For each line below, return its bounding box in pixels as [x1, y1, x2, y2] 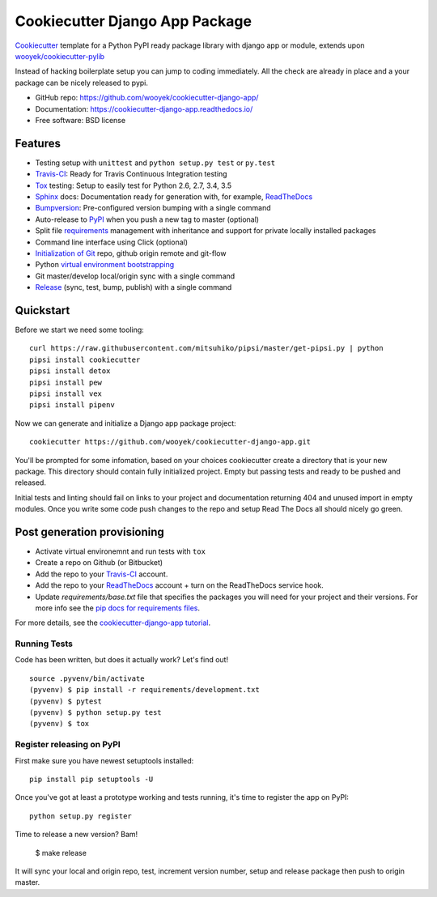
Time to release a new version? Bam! [15, 830, 138, 840]
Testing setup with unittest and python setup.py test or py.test [35, 158, 275, 168]
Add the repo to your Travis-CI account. [35, 569, 168, 579]
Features [15, 136, 61, 150]
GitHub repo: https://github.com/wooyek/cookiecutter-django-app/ [35, 93, 259, 103]
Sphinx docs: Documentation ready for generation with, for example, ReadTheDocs [35, 191, 313, 202]
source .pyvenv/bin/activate [29, 674, 145, 683]
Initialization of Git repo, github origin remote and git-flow [35, 248, 227, 258]
